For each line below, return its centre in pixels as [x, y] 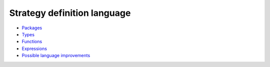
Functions [32, 42]
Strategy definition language [70, 13]
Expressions [34, 48]
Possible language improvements [56, 56]
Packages [32, 28]
